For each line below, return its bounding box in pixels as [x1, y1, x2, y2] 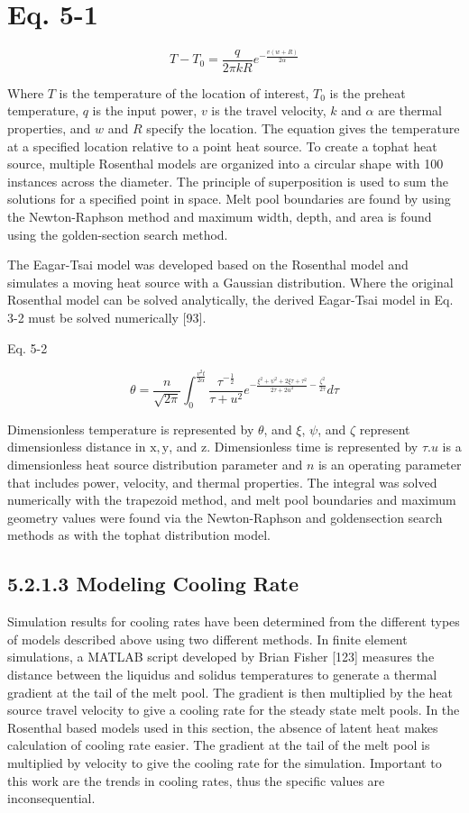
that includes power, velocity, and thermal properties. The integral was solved [7, 472, 437, 491]
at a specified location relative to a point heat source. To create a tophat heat [7, 136, 437, 155]
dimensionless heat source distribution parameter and [7, 455, 303, 473]
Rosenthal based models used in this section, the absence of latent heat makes [7, 717, 438, 736]
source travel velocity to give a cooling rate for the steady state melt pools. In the [7, 700, 460, 719]
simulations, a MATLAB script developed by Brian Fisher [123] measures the [7, 647, 435, 666]
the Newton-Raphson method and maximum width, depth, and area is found [7, 206, 432, 225]
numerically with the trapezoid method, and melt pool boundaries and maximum [7, 490, 456, 509]
